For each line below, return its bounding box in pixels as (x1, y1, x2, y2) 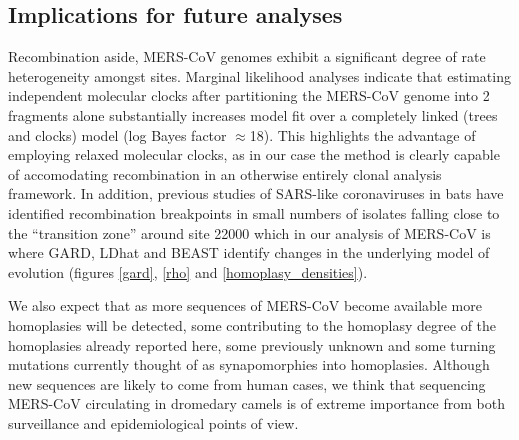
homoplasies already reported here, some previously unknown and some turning (8, 334, 496, 355)
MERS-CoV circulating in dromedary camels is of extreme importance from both (8, 393, 505, 414)
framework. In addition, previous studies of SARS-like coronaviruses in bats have (8, 183, 504, 204)
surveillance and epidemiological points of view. (8, 412, 299, 433)
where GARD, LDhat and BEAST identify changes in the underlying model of (8, 242, 490, 263)
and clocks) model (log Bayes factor (8, 124, 227, 145)
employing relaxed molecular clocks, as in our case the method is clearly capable (8, 144, 500, 165)
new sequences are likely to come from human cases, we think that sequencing (8, 373, 486, 394)
